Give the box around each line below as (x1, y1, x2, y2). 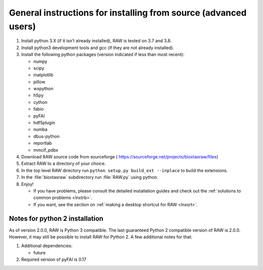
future (33, 250, 46, 255)
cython (33, 99, 48, 105)
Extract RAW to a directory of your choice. (21, 161, 106, 167)
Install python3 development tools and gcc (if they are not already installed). (21, 44, 174, 51)
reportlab (33, 140, 52, 146)
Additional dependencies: (21, 243, 73, 249)
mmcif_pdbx (33, 147, 58, 153)
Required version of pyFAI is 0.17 (21, 256, 87, 263)
